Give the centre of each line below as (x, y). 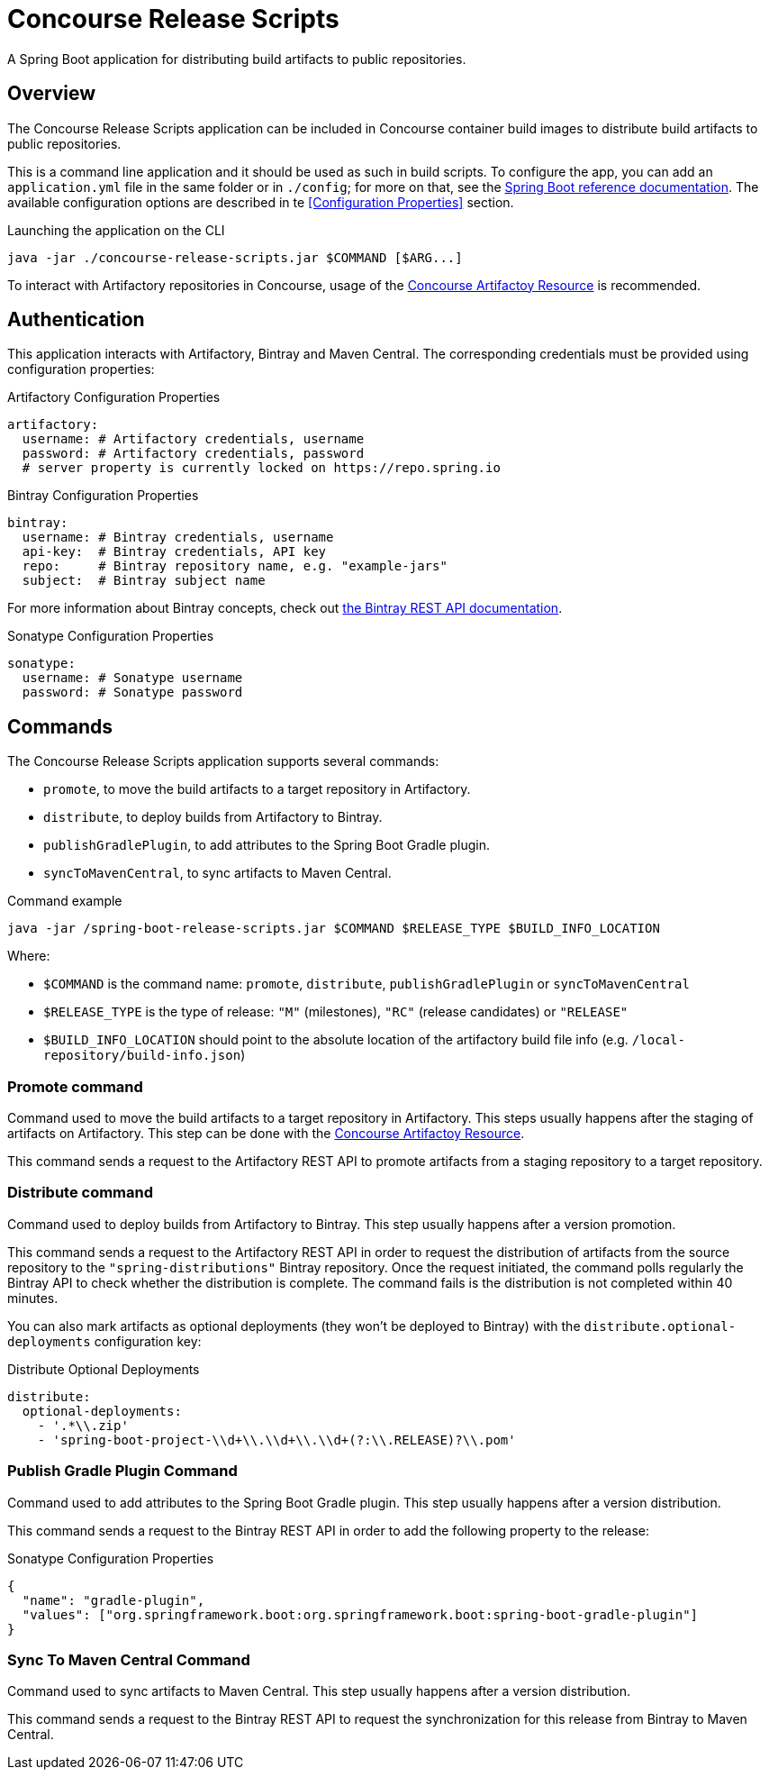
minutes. (33, 1298)
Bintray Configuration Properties (103, 496)
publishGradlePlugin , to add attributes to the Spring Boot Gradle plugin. (267, 845)
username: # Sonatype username (132, 678)
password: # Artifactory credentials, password (193, 454)
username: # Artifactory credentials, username (193, 439)
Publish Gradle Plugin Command (122, 1471)
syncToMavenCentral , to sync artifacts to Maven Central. (217, 873)
